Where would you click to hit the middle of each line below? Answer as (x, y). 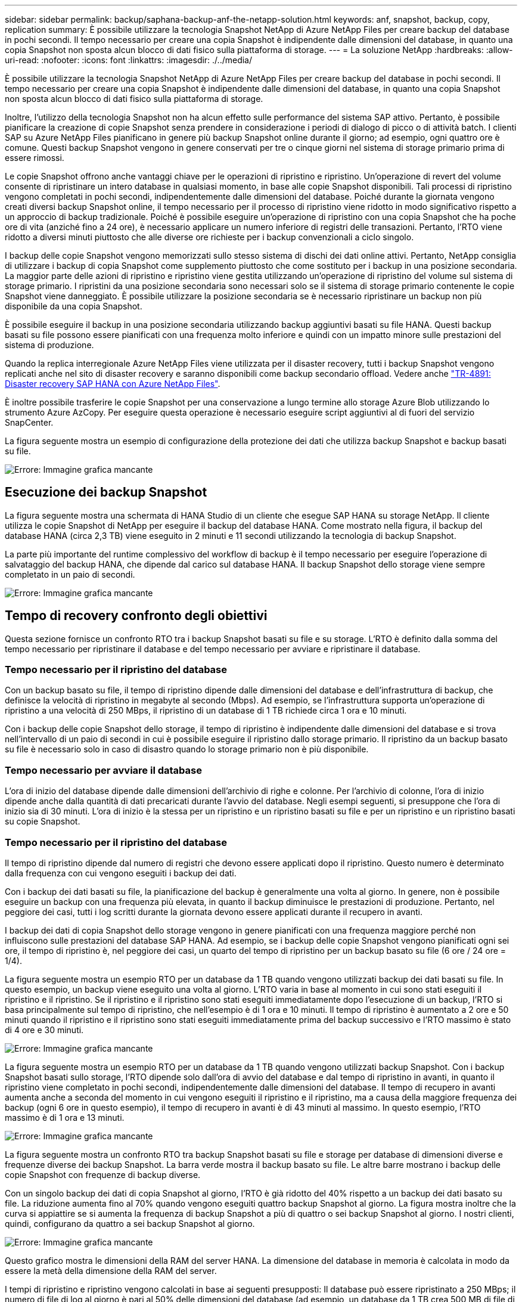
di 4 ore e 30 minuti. (44, 1030)
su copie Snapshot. (43, 821)
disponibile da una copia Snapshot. (74, 306)
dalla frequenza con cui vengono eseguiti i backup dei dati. (121, 873)
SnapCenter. (29, 422)
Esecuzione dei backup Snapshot (106, 492)
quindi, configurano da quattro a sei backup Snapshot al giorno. (130, 1223)
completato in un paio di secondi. (70, 574)
